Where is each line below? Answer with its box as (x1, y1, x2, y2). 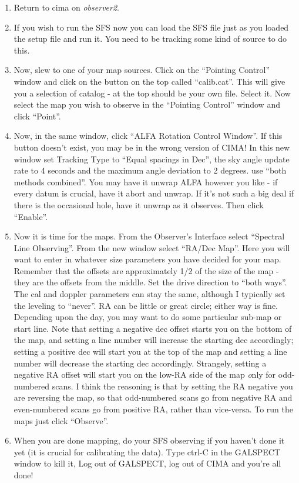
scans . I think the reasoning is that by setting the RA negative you (52, 379, 293, 392)
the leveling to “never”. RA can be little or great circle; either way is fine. (14, 299, 278, 311)
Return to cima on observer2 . (14, 1, 119, 13)
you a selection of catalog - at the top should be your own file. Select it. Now (14, 86, 291, 99)
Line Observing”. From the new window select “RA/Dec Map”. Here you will (14, 241, 290, 254)
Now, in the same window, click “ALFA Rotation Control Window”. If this (14, 129, 283, 142)
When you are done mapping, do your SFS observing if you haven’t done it (14, 434, 285, 447)
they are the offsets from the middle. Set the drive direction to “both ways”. (14, 276, 287, 288)
